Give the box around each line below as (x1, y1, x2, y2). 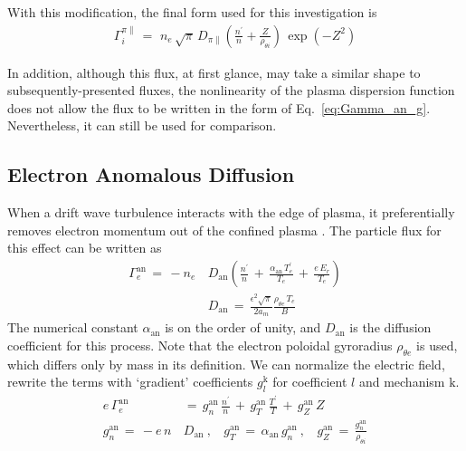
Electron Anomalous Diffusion (7, 160, 295, 188)
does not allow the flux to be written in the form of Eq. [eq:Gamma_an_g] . (7, 98, 431, 117)
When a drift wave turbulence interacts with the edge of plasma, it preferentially (7, 203, 455, 222)
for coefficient (272, 372, 347, 391)
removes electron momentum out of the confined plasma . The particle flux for (7, 220, 442, 239)
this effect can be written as (7, 238, 162, 257)
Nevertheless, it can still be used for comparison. (7, 116, 277, 135)
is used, (416, 335, 458, 354)
